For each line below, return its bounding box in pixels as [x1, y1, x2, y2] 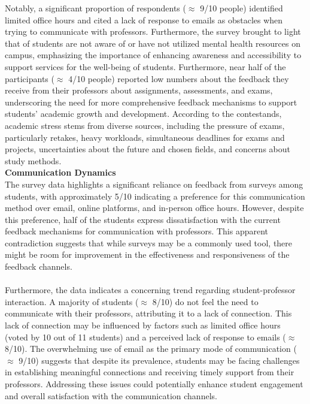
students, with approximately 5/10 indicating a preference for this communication [5, 189, 305, 202]
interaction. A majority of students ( [5, 295, 139, 307]
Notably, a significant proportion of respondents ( [5, 2, 186, 14]
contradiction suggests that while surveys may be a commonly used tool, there [5, 236, 293, 249]
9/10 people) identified [200, 2, 283, 14]
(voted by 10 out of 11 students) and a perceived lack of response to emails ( [5, 330, 286, 343]
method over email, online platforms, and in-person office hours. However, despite [5, 201, 304, 214]
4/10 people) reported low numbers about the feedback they [68, 72, 289, 85]
